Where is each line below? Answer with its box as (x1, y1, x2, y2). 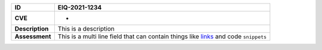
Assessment (14, 32, 51, 41)
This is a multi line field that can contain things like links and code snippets (57, 32, 267, 41)
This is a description (57, 25, 114, 32)
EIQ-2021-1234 (57, 4, 102, 11)
